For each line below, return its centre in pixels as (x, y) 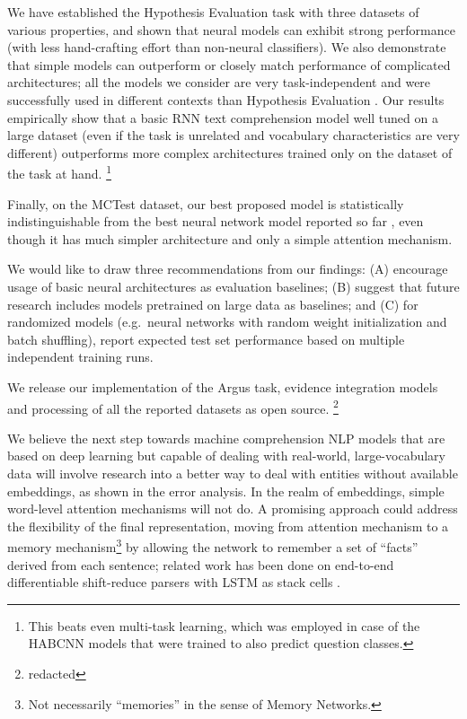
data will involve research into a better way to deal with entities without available (233, 473)
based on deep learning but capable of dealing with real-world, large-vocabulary (226, 456)
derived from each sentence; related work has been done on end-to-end (201, 564)
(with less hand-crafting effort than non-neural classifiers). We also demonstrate (227, 47)
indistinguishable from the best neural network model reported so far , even (216, 221)
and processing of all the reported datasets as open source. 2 (173, 407)
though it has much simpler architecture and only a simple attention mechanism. (230, 238)
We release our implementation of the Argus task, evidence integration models (223, 386)
